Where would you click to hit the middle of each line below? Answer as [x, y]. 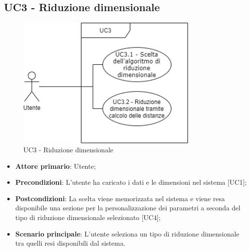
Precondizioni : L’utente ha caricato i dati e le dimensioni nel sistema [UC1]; [131, 182]
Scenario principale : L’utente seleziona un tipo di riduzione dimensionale [127, 233]
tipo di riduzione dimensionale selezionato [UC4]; [88, 217]
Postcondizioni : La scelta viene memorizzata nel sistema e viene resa [120, 198]
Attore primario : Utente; [55, 166]
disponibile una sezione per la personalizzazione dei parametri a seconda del [128, 208]
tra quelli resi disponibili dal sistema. [70, 243]
